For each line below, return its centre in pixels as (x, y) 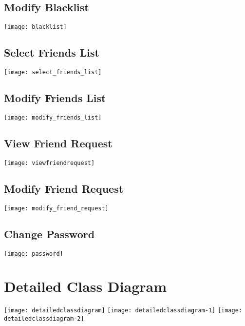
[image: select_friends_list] (53, 72)
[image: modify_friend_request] (56, 208)
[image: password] (34, 254)
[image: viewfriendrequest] (49, 163)
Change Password (49, 234)
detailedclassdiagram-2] (44, 318)
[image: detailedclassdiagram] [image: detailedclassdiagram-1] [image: (123, 311)
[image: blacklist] (35, 27)
